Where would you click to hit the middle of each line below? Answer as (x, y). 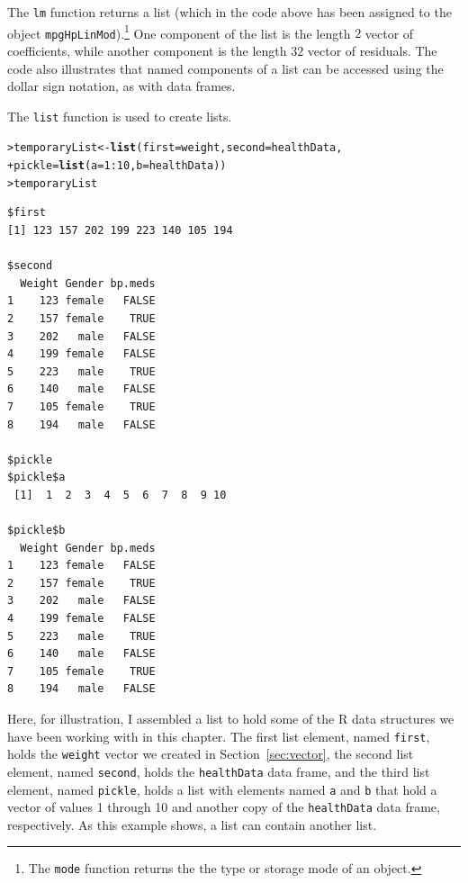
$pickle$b (36, 531)
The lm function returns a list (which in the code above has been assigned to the (229, 12)
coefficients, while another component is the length (147, 50)
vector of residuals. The (372, 50)
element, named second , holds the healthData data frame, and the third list (219, 771)
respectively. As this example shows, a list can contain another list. (192, 824)
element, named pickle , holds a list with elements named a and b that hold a (222, 789)
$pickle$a (36, 478)
